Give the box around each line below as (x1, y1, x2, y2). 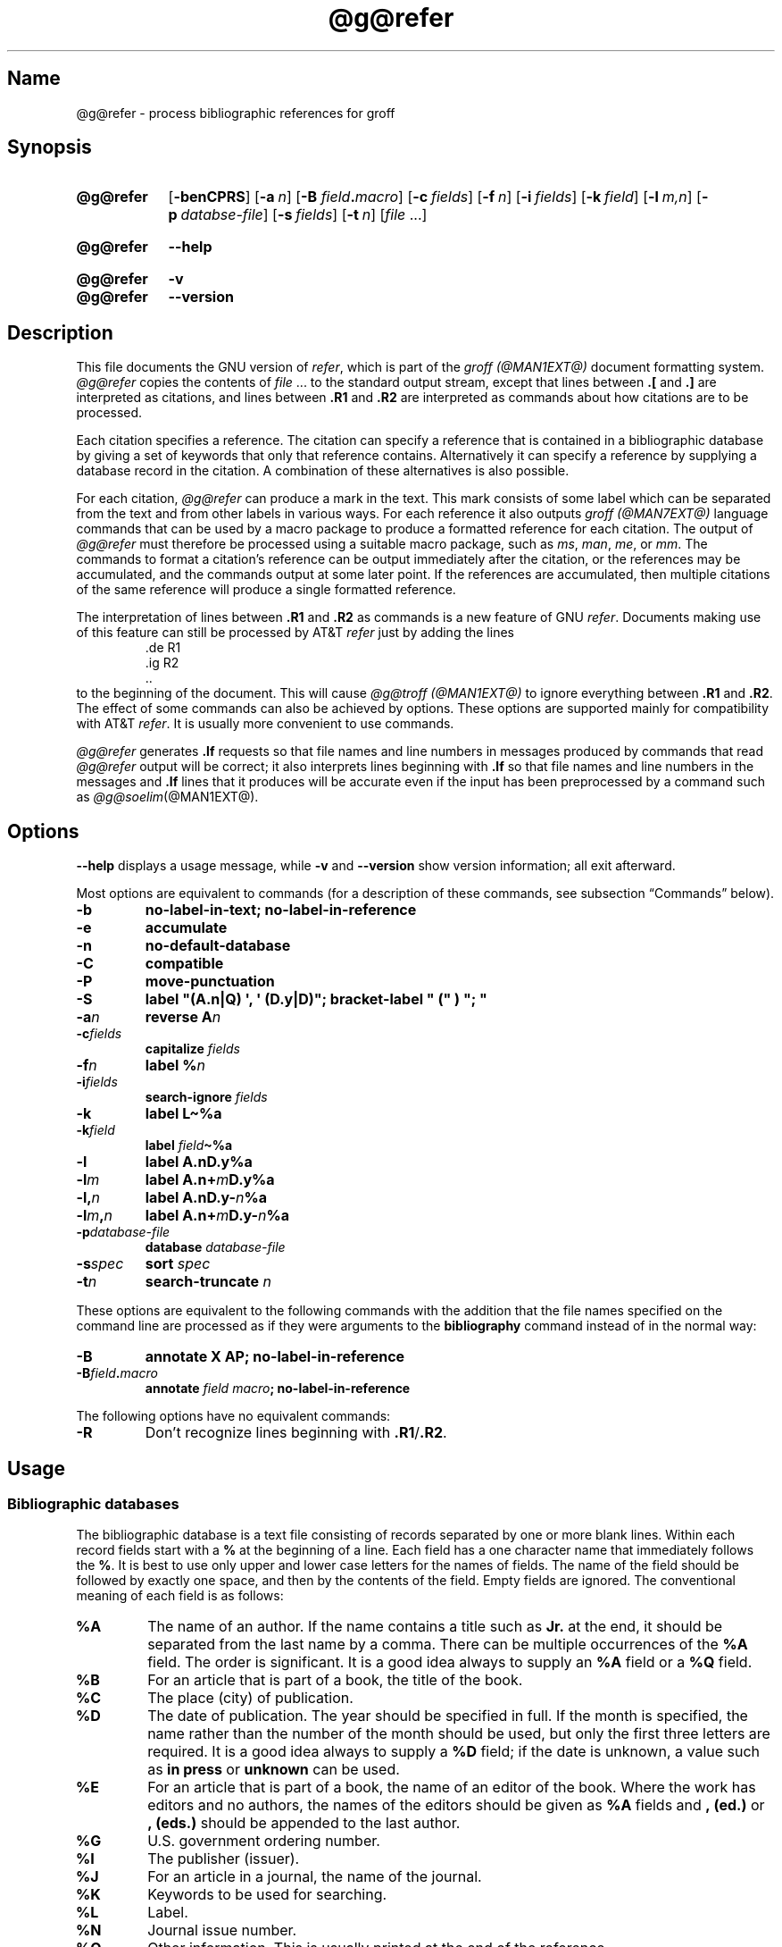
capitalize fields (145, 1041, 240, 1057)
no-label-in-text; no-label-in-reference (145, 901, 417, 919)
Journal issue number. (147, 1921, 297, 1940)
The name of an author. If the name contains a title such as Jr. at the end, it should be (147, 1617, 723, 1636)
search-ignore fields (145, 1089, 268, 1105)
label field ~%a (145, 1137, 233, 1154)
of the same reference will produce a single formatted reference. (76, 582, 456, 598)
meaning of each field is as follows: (76, 1588, 284, 1604)
